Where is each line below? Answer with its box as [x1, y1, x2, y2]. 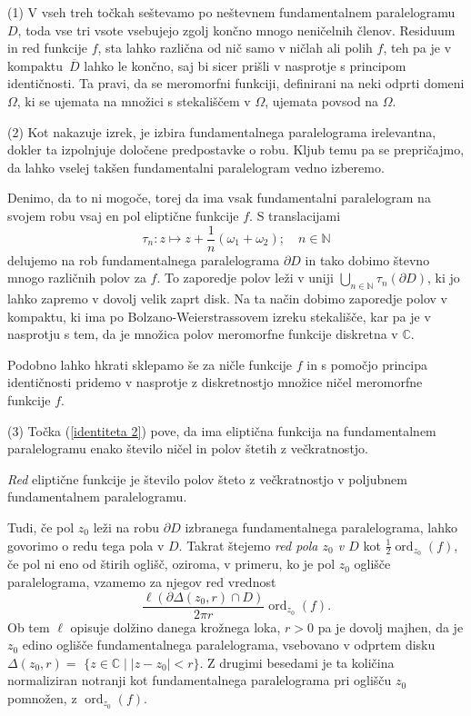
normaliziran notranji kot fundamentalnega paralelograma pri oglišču [7, 671, 392, 690]
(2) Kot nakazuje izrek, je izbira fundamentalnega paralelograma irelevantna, [7, 122, 436, 141]
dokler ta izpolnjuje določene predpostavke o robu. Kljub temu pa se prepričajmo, [7, 140, 465, 159]
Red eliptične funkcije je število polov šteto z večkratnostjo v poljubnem [7, 469, 407, 488]
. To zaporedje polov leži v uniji [156, 268, 334, 287]
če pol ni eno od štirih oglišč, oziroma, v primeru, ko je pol [7, 554, 336, 573]
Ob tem [7, 617, 50, 636]
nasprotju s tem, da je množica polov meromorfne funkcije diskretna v [7, 324, 398, 343]
